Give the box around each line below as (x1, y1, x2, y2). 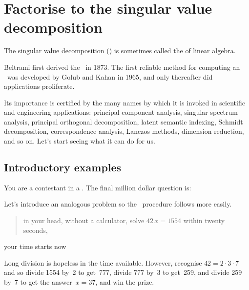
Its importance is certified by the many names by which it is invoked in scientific (4, 97, 245, 107)
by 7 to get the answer (4, 277, 72, 287)
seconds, (23, 225, 48, 235)
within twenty (183, 215, 225, 226)
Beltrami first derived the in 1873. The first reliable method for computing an (4, 62, 240, 72)
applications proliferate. (4, 81, 75, 91)
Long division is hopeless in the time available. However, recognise (4, 257, 202, 268)
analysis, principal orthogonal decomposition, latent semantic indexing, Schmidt (4, 116, 243, 126)
